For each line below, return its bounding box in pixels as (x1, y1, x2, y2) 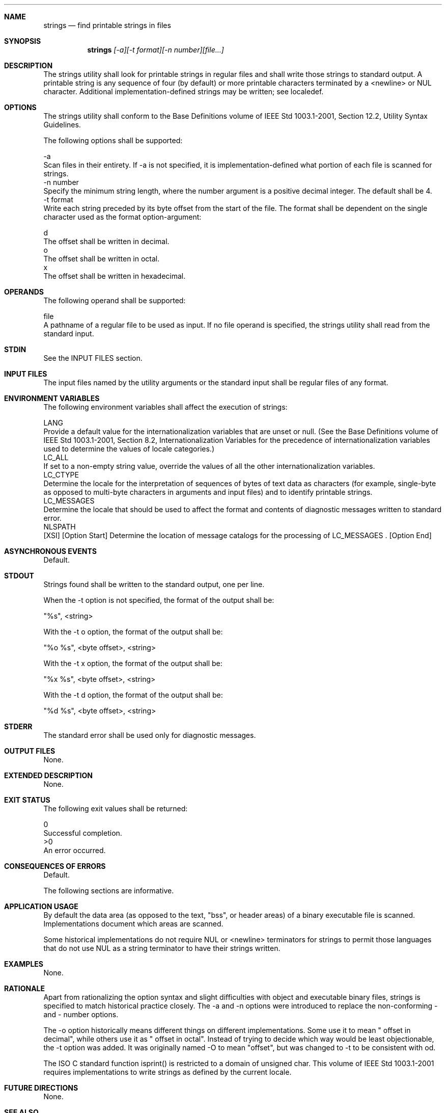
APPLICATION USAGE (4, 902, 78, 911)
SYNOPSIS (4, 37, 41, 45)
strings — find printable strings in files (43, 21, 171, 30)
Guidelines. (43, 120, 81, 129)
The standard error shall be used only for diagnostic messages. (43, 731, 256, 739)
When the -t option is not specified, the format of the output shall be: (43, 596, 274, 604)
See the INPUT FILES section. (43, 354, 143, 362)
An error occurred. (43, 846, 106, 855)
